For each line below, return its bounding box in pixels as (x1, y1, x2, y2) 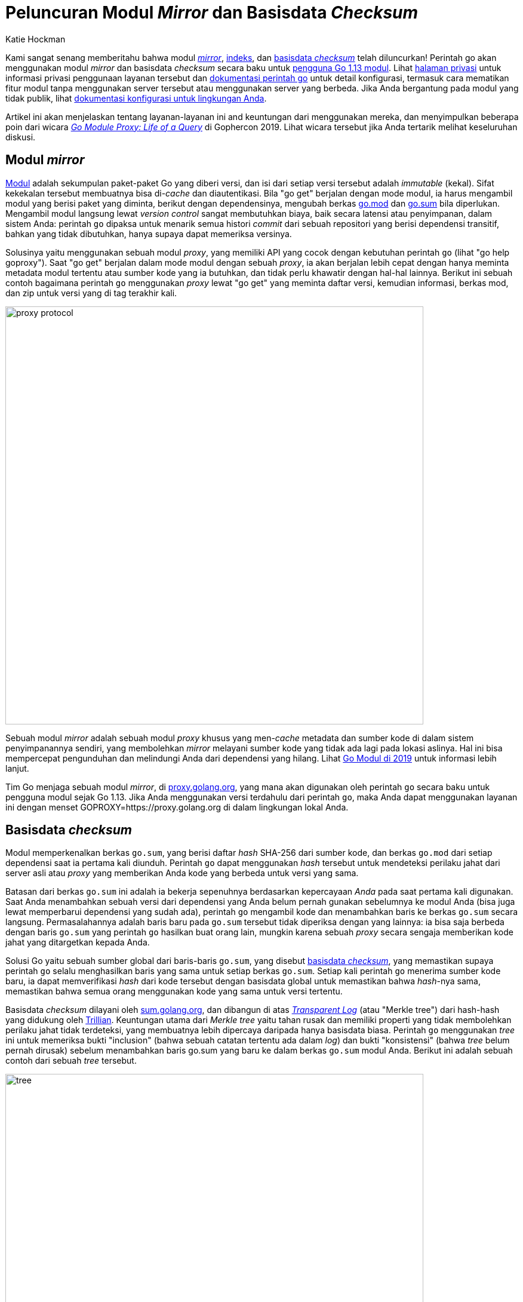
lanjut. (5, 763, 29, 773)
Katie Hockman (5, 33, 66, 44)
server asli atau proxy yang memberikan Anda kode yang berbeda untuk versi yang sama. (5, 868, 359, 879)
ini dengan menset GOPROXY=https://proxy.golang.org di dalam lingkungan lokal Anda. (5, 802, 349, 812)
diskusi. (5, 131, 36, 142)
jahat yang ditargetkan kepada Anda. (5, 937, 150, 948)
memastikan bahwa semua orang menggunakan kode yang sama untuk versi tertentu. (5, 986, 343, 997)
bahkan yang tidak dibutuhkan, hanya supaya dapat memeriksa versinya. (5, 228, 292, 239)
